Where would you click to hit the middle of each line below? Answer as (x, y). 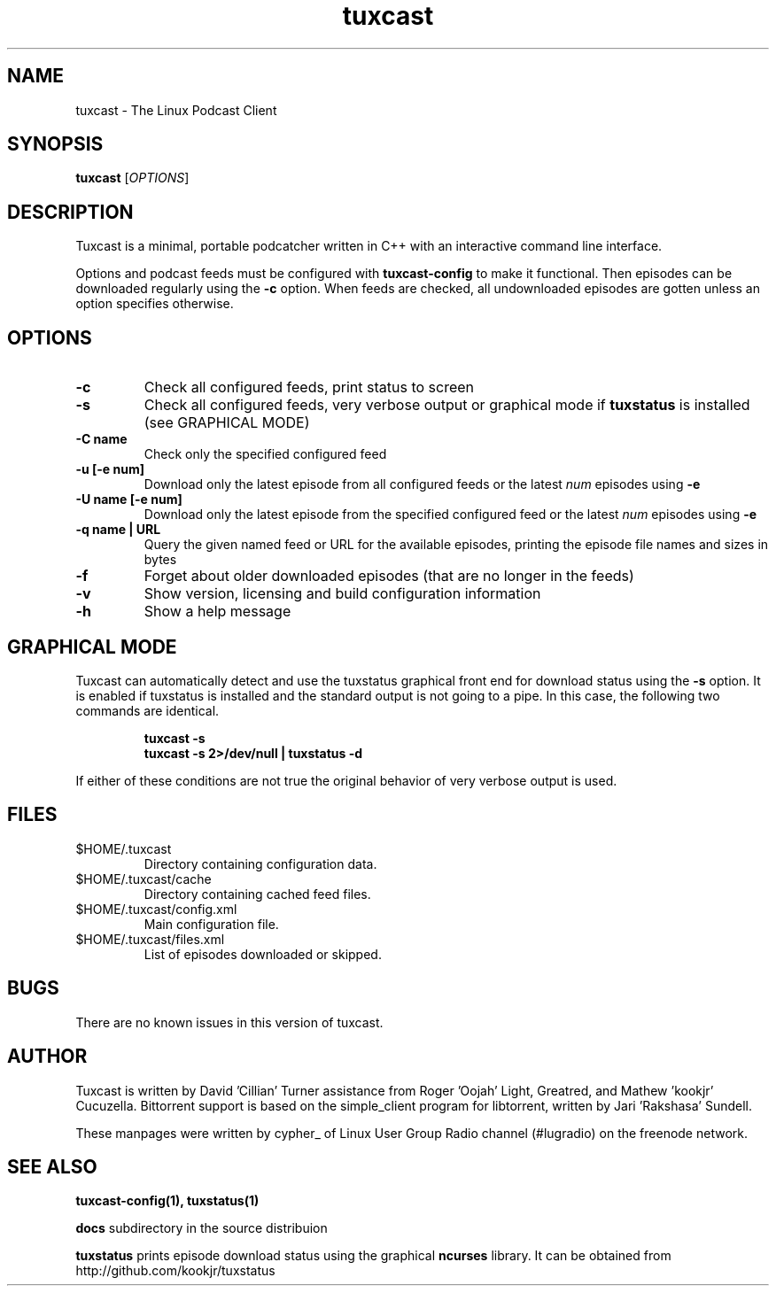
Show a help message (217, 612)
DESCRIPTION (70, 212)
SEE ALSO (52, 1166)
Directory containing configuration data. (260, 863)
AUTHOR (47, 1057)
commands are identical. (147, 710)
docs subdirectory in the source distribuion (202, 1228)
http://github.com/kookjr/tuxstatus (175, 1271)
